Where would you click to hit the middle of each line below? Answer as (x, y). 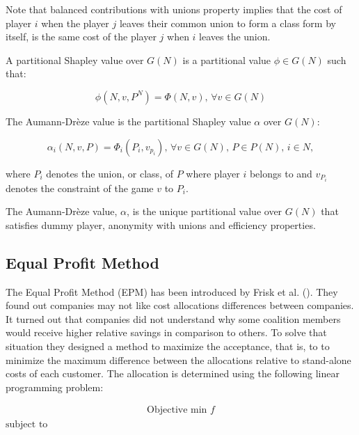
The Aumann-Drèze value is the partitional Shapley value (128, 121)
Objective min (177, 410)
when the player (75, 23)
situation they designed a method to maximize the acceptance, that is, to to (168, 346)
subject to (27, 425)
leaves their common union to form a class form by (228, 23)
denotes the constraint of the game (80, 188)
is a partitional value (227, 60)
